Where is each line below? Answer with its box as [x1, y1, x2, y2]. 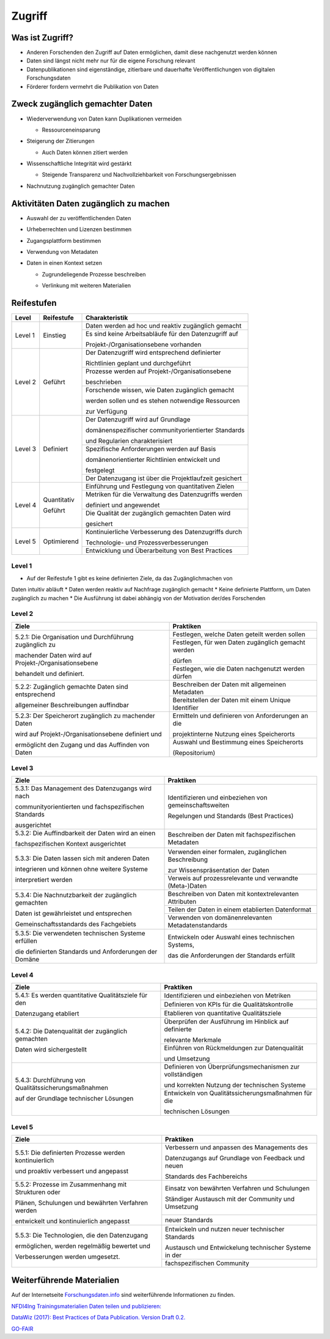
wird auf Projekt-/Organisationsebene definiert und [15, 730, 162, 738]
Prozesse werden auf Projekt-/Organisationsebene [86, 367, 232, 376]
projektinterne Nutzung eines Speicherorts [172, 730, 296, 738]
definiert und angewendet [86, 501, 160, 510]
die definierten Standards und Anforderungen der [15, 948, 158, 956]
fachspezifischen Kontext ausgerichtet [15, 840, 127, 848]
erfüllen [15, 937, 38, 945]
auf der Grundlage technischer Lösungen [15, 1094, 134, 1102]
